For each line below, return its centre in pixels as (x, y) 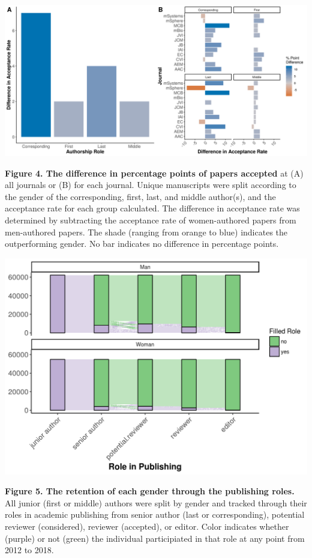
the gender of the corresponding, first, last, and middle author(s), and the (140, 196)
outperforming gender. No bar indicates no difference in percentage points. (142, 244)
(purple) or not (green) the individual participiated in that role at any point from (155, 538)
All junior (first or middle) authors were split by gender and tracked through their (156, 502)
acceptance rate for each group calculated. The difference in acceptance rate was (152, 208)
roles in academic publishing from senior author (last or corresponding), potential (155, 514)
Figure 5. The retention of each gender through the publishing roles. (150, 491)
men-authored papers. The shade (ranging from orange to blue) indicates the (146, 232)
